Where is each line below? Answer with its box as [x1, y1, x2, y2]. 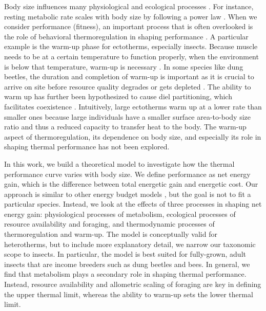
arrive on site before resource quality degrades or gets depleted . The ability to [4, 81, 251, 92]
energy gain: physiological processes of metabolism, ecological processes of [4, 208, 236, 219]
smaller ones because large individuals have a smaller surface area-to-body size [4, 111, 251, 122]
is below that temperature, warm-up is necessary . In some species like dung [4, 61, 243, 72]
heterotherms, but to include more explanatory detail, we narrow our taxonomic [4, 238, 256, 249]
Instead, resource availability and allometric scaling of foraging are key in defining [4, 279, 261, 290]
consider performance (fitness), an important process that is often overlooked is [4, 21, 253, 32]
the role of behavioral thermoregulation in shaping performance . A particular [4, 31, 249, 41]
